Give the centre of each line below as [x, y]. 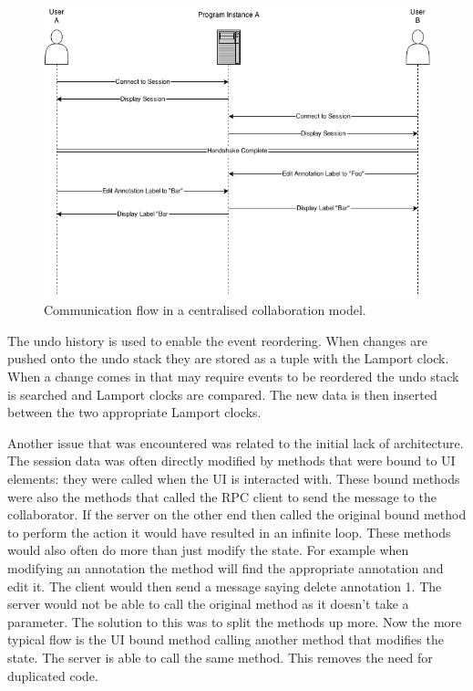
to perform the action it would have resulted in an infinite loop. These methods [229, 532]
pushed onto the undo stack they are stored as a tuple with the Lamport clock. [228, 358]
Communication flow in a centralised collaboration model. [205, 310]
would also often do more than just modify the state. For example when [208, 550]
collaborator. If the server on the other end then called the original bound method [237, 514]
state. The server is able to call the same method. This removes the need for [220, 657]
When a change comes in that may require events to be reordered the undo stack [233, 377]
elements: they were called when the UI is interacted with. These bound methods [234, 479]
